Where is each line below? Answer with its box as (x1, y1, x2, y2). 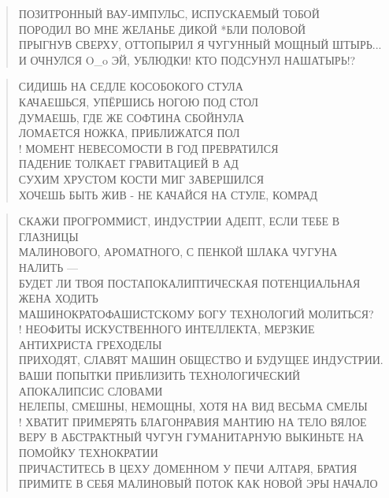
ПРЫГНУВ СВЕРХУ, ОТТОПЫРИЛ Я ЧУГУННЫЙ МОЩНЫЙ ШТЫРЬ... (18, 36, 382, 53)
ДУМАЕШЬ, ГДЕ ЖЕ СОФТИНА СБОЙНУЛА (18, 109, 245, 125)
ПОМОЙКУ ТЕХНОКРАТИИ (18, 444, 158, 461)
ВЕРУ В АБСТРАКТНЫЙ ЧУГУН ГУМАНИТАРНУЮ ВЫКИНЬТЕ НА (18, 429, 365, 445)
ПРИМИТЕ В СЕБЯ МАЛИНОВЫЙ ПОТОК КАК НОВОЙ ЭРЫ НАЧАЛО (18, 475, 378, 492)
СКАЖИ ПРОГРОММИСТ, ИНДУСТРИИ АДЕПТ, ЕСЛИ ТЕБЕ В (18, 213, 340, 229)
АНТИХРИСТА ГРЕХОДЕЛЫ (18, 336, 162, 352)
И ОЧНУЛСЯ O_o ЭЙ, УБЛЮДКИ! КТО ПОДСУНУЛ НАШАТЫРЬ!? (18, 51, 356, 68)
